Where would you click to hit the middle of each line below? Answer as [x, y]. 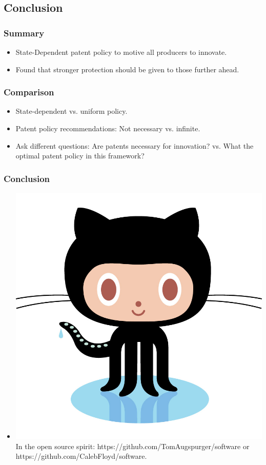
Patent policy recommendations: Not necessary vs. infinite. [108, 128]
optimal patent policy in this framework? [80, 156]
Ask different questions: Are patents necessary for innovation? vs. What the [135, 145]
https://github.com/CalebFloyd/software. [81, 456]
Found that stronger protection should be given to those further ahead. [127, 69]
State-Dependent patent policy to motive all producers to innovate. [121, 52]
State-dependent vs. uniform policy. [71, 111]
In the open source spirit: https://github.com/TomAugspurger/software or [132, 446]
